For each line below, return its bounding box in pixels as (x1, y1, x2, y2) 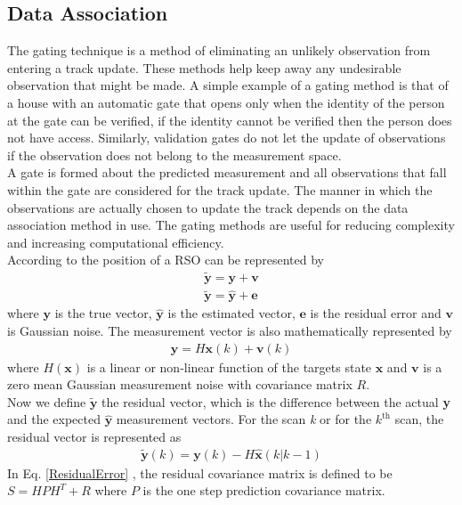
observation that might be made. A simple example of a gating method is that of (7, 76, 449, 94)
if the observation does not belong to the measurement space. (7, 145, 342, 164)
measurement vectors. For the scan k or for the (116, 410, 372, 428)
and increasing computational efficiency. (7, 232, 224, 251)
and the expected (7, 410, 101, 428)
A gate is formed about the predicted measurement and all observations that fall (7, 163, 447, 182)
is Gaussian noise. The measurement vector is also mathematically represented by (7, 322, 452, 340)
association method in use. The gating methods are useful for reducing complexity (7, 216, 455, 234)
